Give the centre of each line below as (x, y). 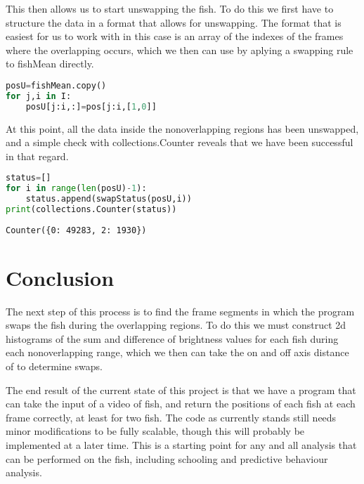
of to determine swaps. (54, 366)
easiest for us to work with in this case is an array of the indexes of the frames (175, 36)
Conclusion (60, 277)
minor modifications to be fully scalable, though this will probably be (155, 431)
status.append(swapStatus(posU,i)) (109, 199)
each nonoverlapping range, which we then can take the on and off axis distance (177, 352)
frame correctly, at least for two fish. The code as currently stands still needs (171, 417)
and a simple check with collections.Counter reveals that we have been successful (180, 142)
